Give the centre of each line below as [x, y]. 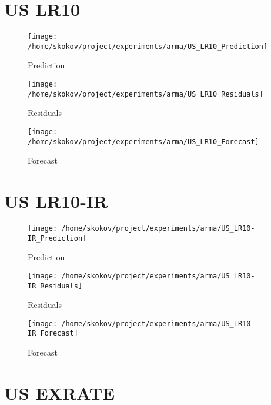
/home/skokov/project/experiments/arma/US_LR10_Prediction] [148, 46]
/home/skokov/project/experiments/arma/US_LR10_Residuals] [145, 94]
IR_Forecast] [53, 333]
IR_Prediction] [57, 238]
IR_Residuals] [55, 286]
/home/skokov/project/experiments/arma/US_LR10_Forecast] [143, 142]
